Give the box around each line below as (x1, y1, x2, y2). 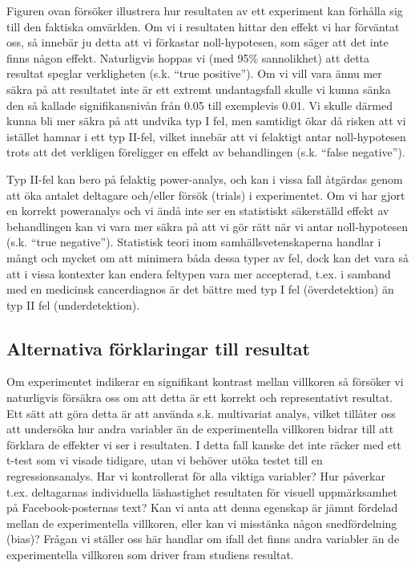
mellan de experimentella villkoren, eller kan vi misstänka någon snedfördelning (6, 514, 397, 531)
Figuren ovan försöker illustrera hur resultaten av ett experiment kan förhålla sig (6, 2, 403, 18)
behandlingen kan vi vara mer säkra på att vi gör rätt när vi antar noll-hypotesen (6, 217, 408, 234)
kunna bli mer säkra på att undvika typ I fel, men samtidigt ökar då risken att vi (6, 112, 406, 129)
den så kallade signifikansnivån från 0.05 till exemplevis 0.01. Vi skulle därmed (6, 96, 393, 113)
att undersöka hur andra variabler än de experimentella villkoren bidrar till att (6, 420, 394, 437)
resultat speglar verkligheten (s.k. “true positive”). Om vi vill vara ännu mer (6, 65, 382, 82)
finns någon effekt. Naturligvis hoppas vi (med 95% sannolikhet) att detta (6, 49, 370, 66)
